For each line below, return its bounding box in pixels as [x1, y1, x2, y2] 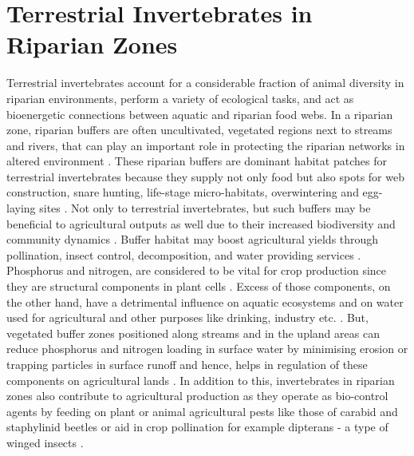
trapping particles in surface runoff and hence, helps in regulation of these [6, 356, 368, 372]
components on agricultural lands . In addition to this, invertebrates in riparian [6, 371, 395, 388]
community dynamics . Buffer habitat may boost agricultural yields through [6, 231, 379, 248]
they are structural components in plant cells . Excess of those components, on [6, 278, 391, 295]
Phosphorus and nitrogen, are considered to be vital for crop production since [6, 262, 387, 279]
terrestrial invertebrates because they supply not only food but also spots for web [6, 168, 404, 184]
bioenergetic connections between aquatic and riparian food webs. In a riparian [6, 105, 393, 122]
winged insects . [6, 434, 84, 450]
